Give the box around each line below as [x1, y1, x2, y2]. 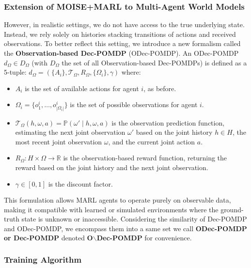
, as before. [143, 83, 176, 93]
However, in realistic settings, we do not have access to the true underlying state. [4, 19, 245, 30]
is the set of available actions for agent [25, 83, 139, 93]
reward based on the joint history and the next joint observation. [15, 162, 208, 172]
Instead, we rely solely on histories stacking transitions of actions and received [4, 29, 236, 39]
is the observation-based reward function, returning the [63, 153, 227, 163]
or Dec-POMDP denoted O [4, 233, 93, 243]
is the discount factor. [48, 178, 113, 189]
